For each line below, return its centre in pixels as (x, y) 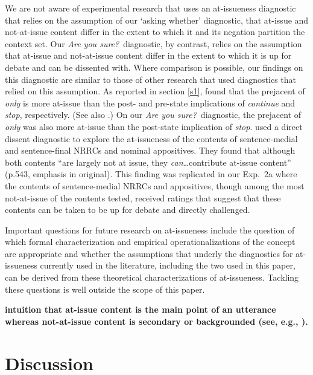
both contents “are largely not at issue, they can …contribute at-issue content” (148, 162)
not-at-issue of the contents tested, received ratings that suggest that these (143, 197)
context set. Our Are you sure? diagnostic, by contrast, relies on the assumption (153, 43)
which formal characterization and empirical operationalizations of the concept (150, 242)
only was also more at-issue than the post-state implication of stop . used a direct (154, 126)
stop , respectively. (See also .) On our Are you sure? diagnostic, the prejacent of (153, 115)
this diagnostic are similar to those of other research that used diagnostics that (151, 79)
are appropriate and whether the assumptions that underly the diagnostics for (149, 253)
